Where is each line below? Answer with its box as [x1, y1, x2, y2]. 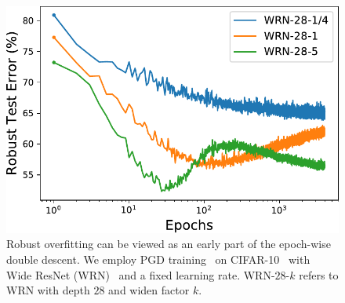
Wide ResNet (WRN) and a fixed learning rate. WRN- [6, 266, 275, 283]
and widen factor [108, 282, 190, 298]
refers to [299, 266, 339, 283]
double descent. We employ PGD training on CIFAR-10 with [6, 251, 310, 268]
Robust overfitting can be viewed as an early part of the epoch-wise [6, 235, 331, 252]
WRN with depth [6, 282, 90, 298]
